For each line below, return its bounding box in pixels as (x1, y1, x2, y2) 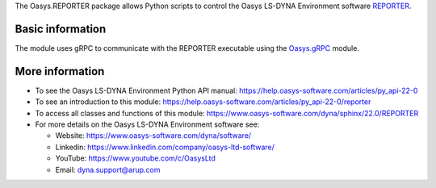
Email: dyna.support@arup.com (55, 165, 161, 174)
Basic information (15, 22, 107, 36)
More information (15, 65, 105, 78)
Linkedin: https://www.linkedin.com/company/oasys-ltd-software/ (55, 142, 275, 152)
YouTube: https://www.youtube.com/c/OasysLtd (55, 153, 216, 163)
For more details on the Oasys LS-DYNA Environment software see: (35, 119, 260, 129)
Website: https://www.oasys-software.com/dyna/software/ (55, 131, 252, 140)
